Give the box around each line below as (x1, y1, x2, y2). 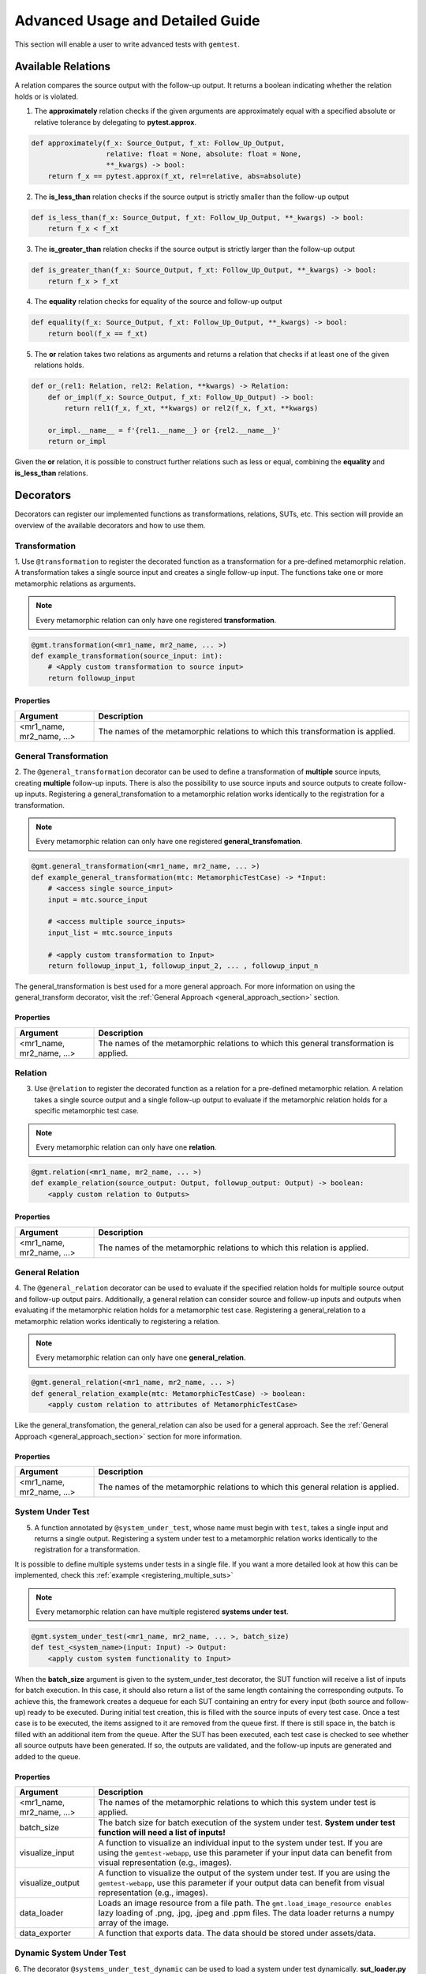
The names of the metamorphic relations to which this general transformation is (98, 1038, 394, 1049)
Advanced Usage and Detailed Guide (14, 12, 260, 29)
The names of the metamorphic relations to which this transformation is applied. (98, 726, 396, 737)
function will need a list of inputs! (98, 1826, 226, 1837)
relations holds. (34, 360, 84, 370)
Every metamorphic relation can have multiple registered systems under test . (35, 1607, 289, 1616)
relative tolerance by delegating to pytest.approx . (34, 117, 197, 126)
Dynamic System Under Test (14, 1947, 126, 1958)
